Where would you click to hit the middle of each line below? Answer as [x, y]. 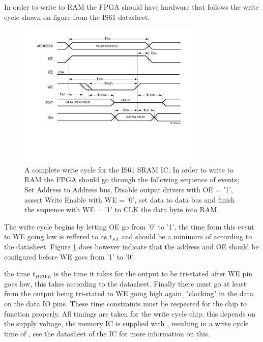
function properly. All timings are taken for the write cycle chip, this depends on [130, 313]
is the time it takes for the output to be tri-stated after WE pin [153, 274]
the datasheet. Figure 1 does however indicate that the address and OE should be [131, 246]
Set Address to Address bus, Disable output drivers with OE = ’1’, [129, 189]
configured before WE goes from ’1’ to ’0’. [69, 256]
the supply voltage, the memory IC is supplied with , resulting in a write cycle [126, 323]
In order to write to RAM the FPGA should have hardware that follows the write [131, 7]
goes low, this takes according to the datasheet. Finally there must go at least [125, 283]
